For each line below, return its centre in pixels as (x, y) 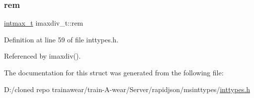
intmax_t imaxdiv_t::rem (44, 23)
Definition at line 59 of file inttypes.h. (61, 39)
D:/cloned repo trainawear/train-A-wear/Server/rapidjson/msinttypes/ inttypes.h (127, 89)
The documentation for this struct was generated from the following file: (114, 72)
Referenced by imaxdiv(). (42, 56)
